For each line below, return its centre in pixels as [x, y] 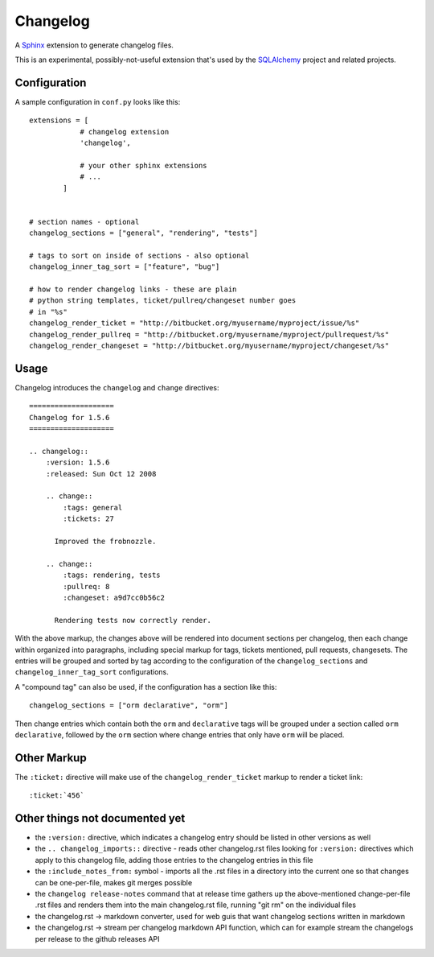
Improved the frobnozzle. [105, 542]
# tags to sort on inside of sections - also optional [139, 255]
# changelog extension [125, 132]
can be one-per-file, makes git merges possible [114, 882]
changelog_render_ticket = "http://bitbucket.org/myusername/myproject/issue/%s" [194, 323]
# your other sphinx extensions [144, 165]
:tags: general [93, 507]
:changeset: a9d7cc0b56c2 [114, 597]
